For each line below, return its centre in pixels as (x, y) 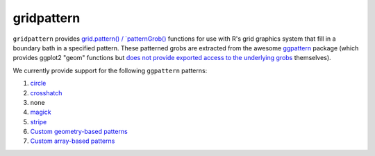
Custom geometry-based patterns (79, 132)
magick (41, 112)
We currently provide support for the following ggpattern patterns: (110, 70)
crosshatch (46, 92)
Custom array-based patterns (73, 141)
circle (38, 84)
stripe (39, 121)
